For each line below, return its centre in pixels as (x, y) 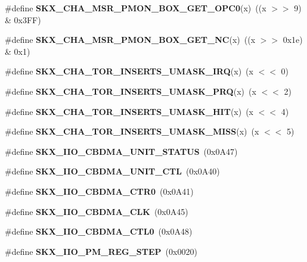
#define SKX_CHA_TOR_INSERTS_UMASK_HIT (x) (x (129, 111)
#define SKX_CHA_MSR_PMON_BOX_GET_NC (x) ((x (130, 40)
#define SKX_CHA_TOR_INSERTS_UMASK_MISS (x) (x (132, 131)
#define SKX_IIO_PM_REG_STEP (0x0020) (101, 251)
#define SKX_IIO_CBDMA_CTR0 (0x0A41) (99, 191)
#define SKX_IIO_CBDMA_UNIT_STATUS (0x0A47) (121, 151)
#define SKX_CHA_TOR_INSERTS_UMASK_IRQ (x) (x (129, 71)
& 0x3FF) (23, 19)
